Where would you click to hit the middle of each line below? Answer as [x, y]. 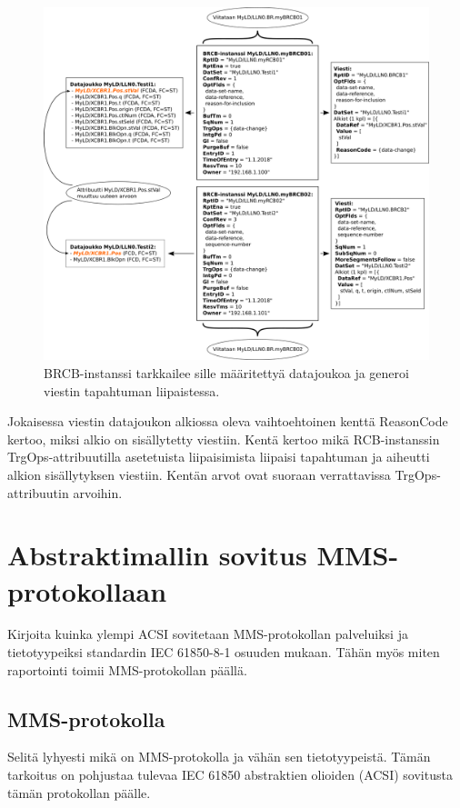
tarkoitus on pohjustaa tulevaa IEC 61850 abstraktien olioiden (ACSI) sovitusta [230, 775]
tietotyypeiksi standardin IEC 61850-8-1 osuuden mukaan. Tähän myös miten [224, 652]
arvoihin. [98, 492]
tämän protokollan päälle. [79, 792]
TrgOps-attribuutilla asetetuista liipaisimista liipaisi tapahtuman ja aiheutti [219, 457]
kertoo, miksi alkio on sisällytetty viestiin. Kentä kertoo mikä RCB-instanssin [224, 439]
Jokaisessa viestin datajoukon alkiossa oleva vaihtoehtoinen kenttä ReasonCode [228, 421]
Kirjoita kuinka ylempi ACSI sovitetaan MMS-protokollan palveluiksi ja [208, 634]
